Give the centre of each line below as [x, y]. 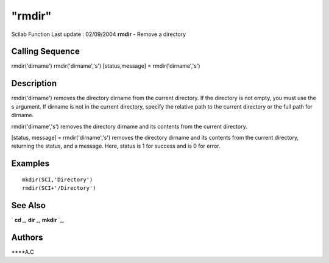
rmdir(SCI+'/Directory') [59, 188]
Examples [30, 164]
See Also [28, 205]
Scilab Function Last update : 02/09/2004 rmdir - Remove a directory [99, 34]
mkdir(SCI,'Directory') [58, 179]
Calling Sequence [46, 52]
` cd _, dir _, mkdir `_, [38, 220]
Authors [27, 237]
